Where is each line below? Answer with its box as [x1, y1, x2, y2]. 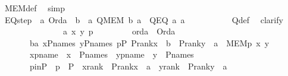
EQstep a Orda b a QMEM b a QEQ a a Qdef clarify [4, 13, 283, 26]
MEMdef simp [4, 2, 65, 14]
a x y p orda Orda [62, 25, 176, 37]
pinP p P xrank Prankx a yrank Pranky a [29, 59, 227, 72]
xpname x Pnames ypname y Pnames [29, 48, 194, 61]
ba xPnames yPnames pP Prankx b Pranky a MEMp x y [29, 36, 270, 49]
